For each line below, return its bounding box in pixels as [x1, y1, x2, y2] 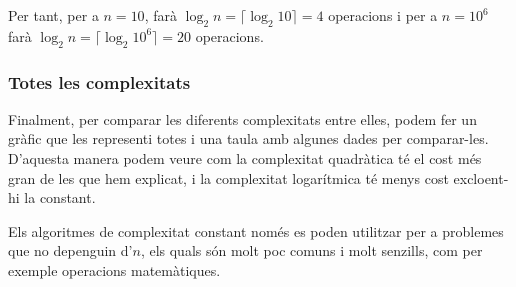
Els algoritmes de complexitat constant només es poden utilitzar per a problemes [8, 220, 504, 241]
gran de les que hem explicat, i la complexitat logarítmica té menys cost [8, 167, 449, 188]
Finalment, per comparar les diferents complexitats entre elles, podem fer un [8, 108, 477, 129]
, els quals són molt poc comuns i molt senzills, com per [140, 240, 483, 261]
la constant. [24, 187, 96, 208]
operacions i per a [328, 5, 438, 25]
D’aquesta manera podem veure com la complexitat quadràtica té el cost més [8, 148, 482, 168]
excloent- [453, 167, 509, 188]
